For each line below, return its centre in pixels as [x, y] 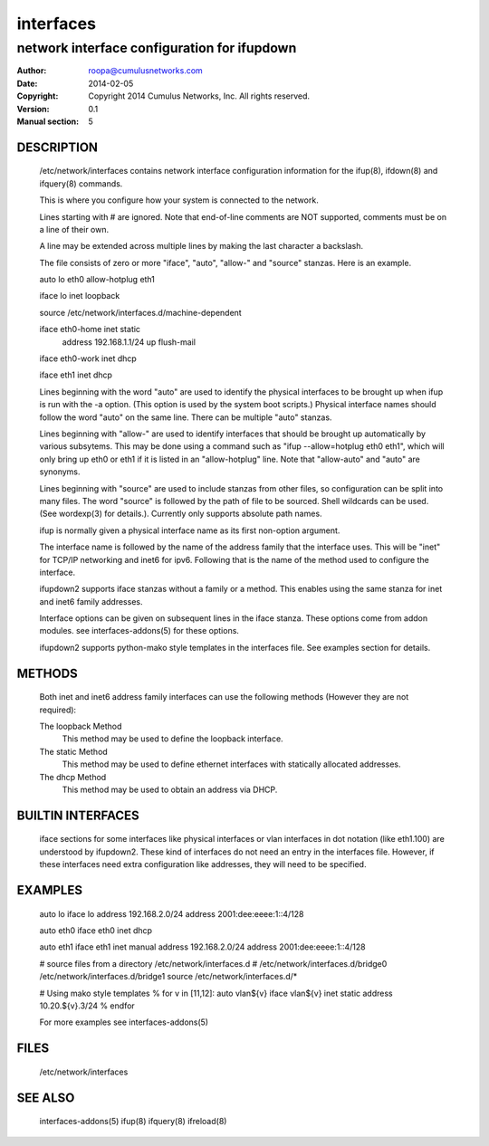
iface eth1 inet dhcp [76, 375]
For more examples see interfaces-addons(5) [124, 1022]
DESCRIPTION [58, 147]
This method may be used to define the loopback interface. [173, 739]
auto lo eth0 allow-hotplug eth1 [97, 280]
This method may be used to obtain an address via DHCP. [170, 789]
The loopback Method [81, 726]
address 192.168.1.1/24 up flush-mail [129, 342]
